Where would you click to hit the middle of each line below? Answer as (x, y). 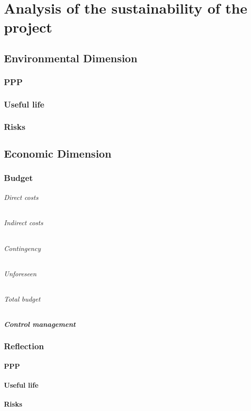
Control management (40, 324)
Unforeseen (20, 273)
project (28, 27)
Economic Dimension (58, 153)
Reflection (24, 346)
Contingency (22, 248)
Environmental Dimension (71, 58)
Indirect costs (24, 223)
